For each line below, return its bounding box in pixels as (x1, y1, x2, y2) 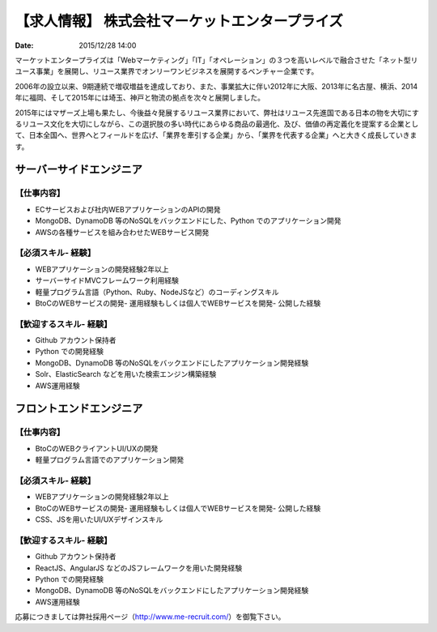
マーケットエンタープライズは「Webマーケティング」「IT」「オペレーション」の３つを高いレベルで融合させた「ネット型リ (15, 55, 418, 65)
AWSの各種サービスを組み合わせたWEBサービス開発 (35, 227, 210, 237)
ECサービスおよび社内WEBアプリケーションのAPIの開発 (35, 204, 222, 214)
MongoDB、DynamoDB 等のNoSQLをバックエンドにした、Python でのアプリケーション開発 (35, 216, 342, 226)
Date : (15, 41, 34, 50)
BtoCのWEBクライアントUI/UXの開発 (35, 443, 159, 453)
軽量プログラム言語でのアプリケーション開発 (35, 455, 185, 465)
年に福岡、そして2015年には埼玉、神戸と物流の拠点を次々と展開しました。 (15, 93, 265, 103)
